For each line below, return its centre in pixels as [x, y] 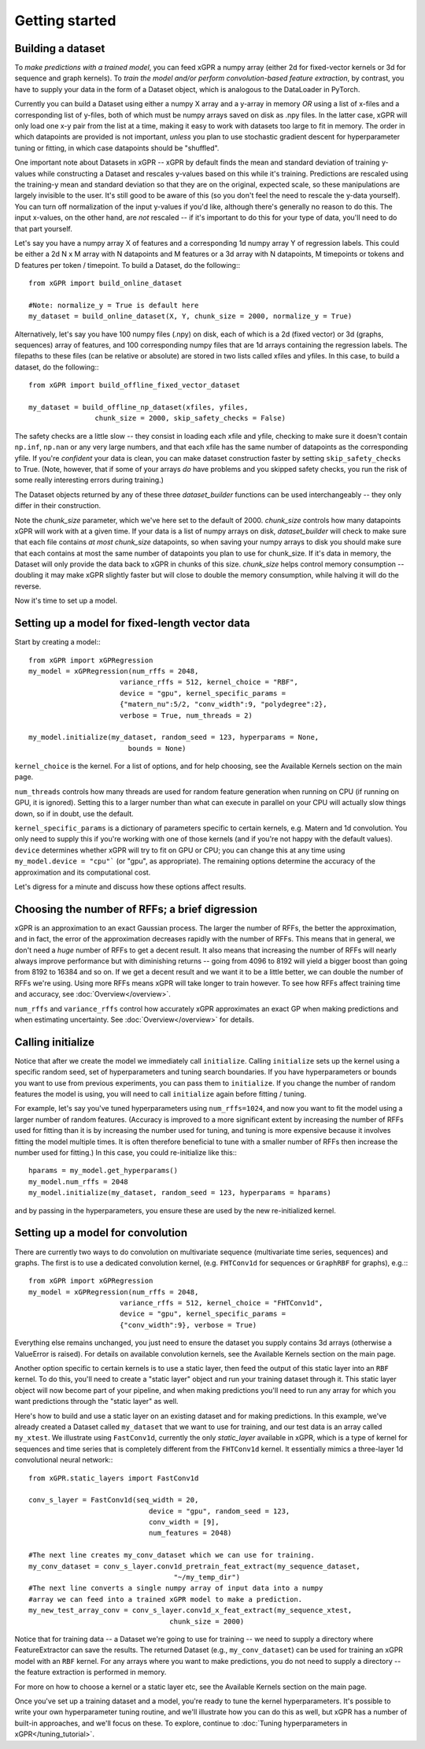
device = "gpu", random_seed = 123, [219, 1511]
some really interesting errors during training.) [89, 480]
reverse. [28, 586]
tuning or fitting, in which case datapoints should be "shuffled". [117, 148]
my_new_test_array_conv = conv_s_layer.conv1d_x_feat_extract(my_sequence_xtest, [190, 1610]
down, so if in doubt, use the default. [74, 813]
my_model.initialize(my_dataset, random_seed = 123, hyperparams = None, [174, 737]
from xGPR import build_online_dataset [105, 283]
